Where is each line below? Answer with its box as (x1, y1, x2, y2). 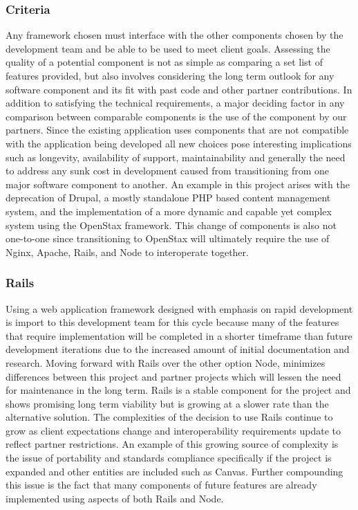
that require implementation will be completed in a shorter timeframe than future (6, 328, 352, 343)
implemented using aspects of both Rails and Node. (6, 491, 224, 505)
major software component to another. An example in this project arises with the (6, 176, 350, 191)
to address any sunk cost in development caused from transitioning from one (6, 163, 330, 178)
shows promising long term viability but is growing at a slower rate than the (6, 396, 329, 410)
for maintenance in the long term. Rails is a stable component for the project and (6, 383, 351, 397)
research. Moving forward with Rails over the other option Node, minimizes (6, 355, 326, 370)
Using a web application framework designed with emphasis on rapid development (6, 301, 353, 316)
